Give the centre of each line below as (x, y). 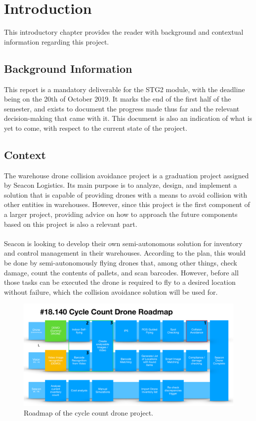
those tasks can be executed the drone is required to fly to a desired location (120, 282)
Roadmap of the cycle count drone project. (88, 413)
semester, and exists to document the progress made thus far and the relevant (122, 108)
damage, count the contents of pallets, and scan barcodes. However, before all (121, 272)
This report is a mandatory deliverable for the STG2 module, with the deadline (125, 89)
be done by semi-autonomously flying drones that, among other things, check (121, 263)
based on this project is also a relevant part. (71, 224)
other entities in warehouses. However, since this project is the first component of (127, 204)
